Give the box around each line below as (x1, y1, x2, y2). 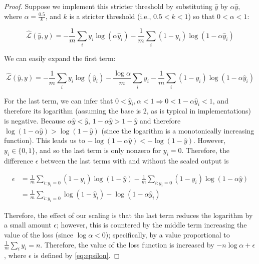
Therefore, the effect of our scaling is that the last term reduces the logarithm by (4, 209, 253, 220)
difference (4, 155, 33, 165)
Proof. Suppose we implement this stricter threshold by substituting (4, 1, 212, 11)
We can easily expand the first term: (4, 53, 116, 63)
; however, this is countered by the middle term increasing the (56, 219, 247, 230)
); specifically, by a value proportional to (105, 229, 230, 239)
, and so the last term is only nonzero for (35, 144, 161, 155)
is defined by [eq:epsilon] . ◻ (34, 250, 120, 260)
